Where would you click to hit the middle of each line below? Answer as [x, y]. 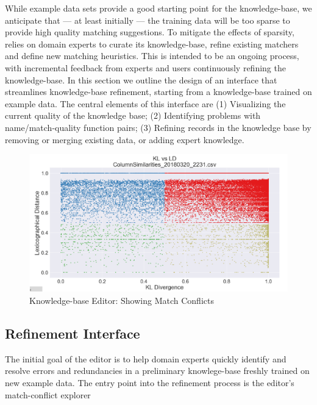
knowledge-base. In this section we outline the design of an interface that [141, 79]
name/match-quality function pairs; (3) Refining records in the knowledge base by [158, 127]
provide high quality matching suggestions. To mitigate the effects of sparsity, [150, 32]
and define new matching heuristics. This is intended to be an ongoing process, [152, 56]
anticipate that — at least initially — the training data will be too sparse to [148, 20]
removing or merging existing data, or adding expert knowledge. [125, 139]
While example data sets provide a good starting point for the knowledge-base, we [158, 8]
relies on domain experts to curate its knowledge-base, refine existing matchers [152, 44]
